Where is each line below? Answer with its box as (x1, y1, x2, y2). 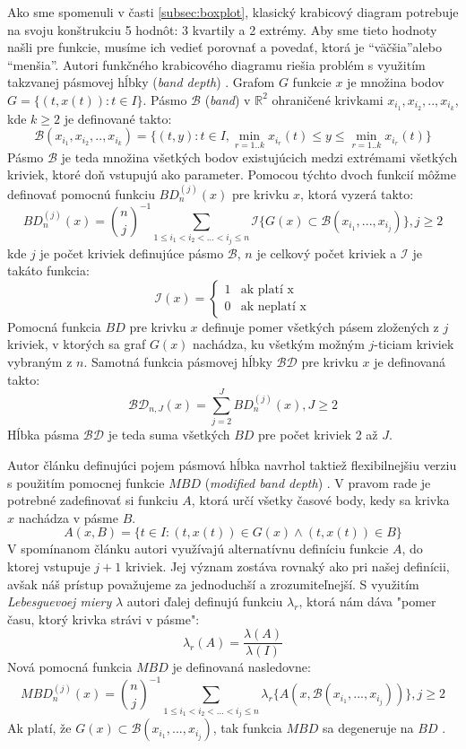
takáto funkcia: (7, 261, 90, 280)
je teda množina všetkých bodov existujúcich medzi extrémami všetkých (61, 147, 458, 166)
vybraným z (7, 353, 73, 371)
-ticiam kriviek (374, 335, 454, 353)
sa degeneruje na (322, 719, 414, 737)
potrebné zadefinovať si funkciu (7, 491, 178, 509)
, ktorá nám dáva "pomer (298, 592, 436, 611)
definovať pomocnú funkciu (7, 184, 155, 203)
